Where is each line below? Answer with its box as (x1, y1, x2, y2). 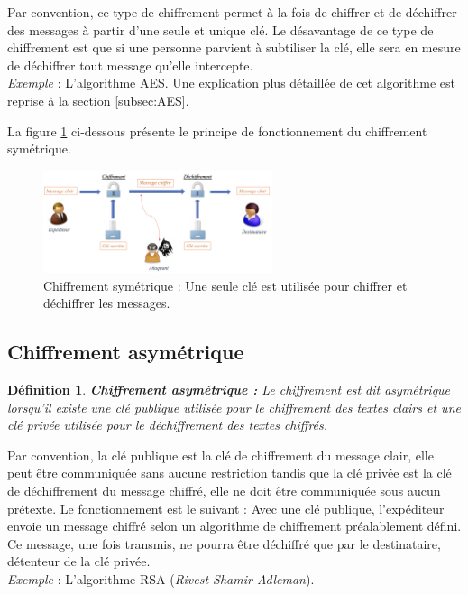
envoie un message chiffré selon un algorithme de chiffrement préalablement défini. (7, 516, 462, 535)
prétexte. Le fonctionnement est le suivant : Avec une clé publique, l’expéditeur (7, 498, 445, 517)
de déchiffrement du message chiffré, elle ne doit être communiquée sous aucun (7, 480, 441, 499)
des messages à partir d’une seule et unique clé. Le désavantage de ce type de (7, 20, 434, 39)
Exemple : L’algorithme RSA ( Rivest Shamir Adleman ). (7, 569, 315, 588)
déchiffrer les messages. (43, 293, 170, 312)
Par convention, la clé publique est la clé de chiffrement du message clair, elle (7, 445, 434, 464)
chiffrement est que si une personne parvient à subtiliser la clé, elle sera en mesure (7, 38, 461, 57)
